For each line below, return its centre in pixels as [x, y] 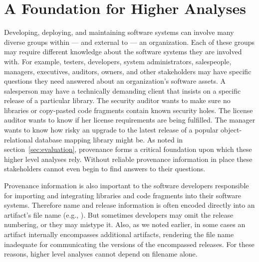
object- [231, 130]
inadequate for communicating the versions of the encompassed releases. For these [129, 244]
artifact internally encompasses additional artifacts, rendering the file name [119, 234]
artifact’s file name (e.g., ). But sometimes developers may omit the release [119, 214]
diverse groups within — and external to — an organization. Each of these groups [129, 42]
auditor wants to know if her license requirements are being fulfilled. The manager [130, 120]
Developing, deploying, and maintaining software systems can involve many [119, 32]
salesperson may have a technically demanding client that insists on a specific [123, 90]
